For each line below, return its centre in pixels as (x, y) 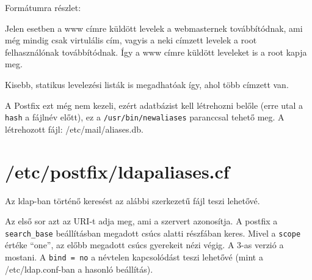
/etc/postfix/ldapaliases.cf (117, 171)
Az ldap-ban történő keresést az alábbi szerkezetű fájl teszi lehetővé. (132, 200)
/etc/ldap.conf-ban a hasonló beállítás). (79, 269)
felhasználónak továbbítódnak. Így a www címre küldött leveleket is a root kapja (156, 52)
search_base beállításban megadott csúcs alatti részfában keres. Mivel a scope (153, 233)
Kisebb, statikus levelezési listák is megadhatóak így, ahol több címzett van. (147, 84)
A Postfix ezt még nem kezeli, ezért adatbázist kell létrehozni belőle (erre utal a (154, 105)
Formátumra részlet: (43, 7)
